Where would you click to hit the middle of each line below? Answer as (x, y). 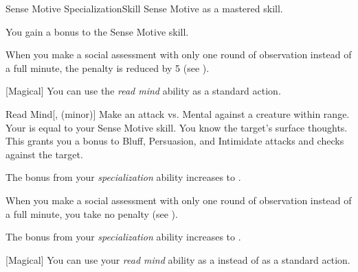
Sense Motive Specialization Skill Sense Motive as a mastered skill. (144, 8)
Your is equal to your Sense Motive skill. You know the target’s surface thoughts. (177, 127)
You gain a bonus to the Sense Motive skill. (97, 31)
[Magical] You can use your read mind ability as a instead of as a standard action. (178, 259)
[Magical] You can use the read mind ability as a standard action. (143, 91)
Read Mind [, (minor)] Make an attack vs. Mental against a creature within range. (178, 113)
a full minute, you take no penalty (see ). (92, 213)
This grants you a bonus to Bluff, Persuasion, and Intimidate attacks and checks (175, 141)
